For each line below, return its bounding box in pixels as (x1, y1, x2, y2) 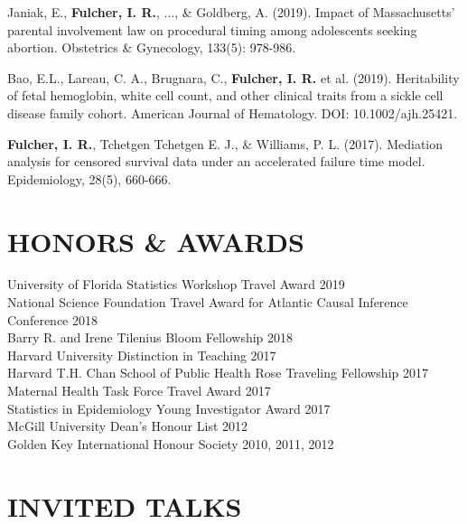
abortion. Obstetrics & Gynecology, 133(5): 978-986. (7, 38, 296, 57)
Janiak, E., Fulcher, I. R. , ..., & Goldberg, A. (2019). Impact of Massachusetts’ (7, 3, 455, 21)
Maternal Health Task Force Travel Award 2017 (7, 381, 271, 400)
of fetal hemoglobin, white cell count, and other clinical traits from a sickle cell (7, 86, 444, 105)
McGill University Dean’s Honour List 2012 (7, 416, 248, 435)
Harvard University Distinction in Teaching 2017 (7, 345, 276, 364)
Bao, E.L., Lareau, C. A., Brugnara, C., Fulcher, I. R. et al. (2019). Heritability (7, 68, 460, 87)
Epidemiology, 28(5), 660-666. (7, 169, 172, 188)
